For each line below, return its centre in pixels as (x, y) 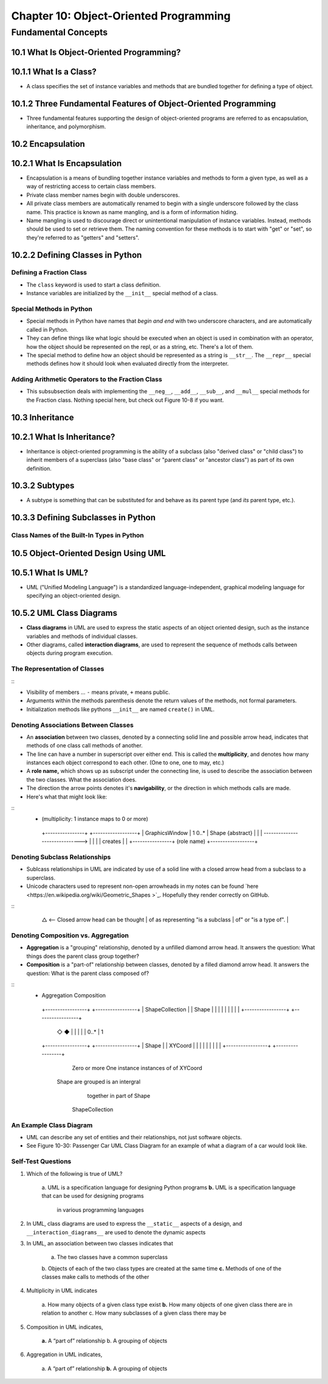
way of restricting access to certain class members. (91, 186)
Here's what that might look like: (67, 797)
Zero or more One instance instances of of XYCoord (137, 1068)
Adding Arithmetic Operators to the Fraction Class (87, 379)
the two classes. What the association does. (81, 780)
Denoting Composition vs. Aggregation (70, 935)
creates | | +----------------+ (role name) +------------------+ (180, 841)
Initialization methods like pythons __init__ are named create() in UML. (121, 709)
